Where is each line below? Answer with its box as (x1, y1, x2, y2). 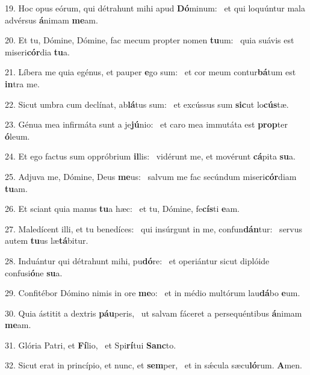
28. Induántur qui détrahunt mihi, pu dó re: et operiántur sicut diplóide (5, 254, 270, 267)
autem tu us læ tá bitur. (5, 234, 88, 247)
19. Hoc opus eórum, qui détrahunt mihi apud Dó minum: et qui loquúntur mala (5, 2, 306, 14)
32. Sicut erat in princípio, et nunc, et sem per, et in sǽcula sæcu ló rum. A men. (5, 359, 302, 371)
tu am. (5, 182, 28, 194)
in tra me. (5, 77, 40, 90)
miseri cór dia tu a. (5, 45, 70, 58)
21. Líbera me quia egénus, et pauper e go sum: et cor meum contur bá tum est (5, 66, 296, 78)
